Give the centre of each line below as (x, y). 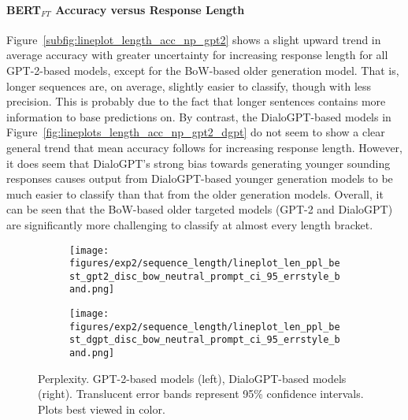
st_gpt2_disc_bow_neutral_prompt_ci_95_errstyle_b (205, 276)
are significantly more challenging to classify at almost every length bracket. (190, 224)
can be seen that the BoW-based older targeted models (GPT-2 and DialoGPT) (200, 209)
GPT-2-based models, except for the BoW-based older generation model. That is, (203, 70)
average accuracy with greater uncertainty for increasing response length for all (197, 55)
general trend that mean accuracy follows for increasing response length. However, (205, 147)
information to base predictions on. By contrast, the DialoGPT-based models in (199, 116)
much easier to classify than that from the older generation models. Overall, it (195, 193)
